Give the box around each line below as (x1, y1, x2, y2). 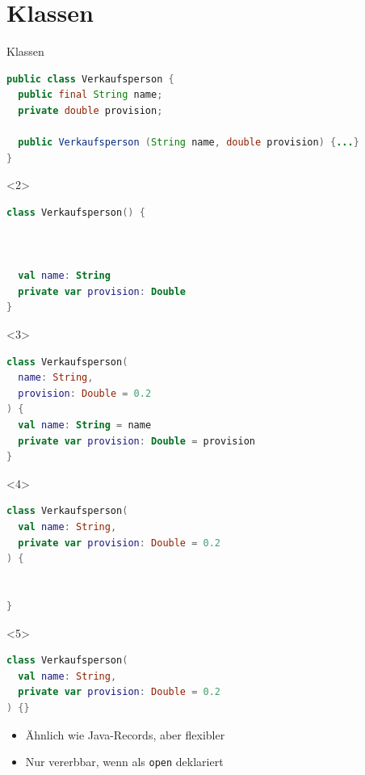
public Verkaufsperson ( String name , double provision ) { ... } (18, 137, 359, 149)
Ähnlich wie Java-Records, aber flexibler (25, 726, 225, 743)
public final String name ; (18, 89, 163, 101)
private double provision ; (18, 104, 163, 116)
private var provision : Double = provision (18, 435, 255, 447)
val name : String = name (18, 419, 152, 431)
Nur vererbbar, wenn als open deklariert (25, 753, 224, 770)
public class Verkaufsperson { (6, 73, 174, 85)
